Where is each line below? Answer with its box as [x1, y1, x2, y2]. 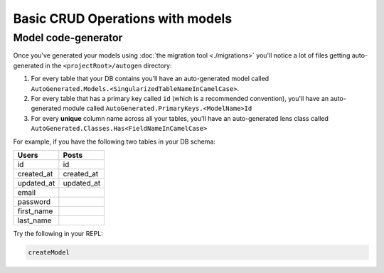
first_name [17, 206, 53, 216]
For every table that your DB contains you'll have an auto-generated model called [31, 75, 270, 83]
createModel [28, 248, 70, 256]
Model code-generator [13, 31, 123, 44]
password [17, 196, 51, 206]
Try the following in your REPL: [13, 229, 103, 237]
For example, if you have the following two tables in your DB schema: [13, 137, 216, 146]
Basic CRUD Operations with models [13, 11, 233, 26]
